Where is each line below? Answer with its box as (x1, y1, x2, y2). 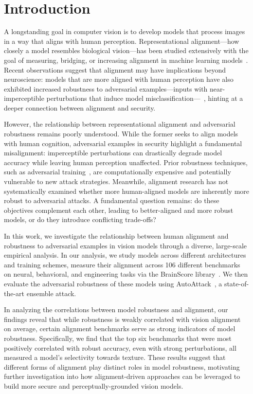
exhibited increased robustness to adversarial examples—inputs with (4, 83, 208, 94)
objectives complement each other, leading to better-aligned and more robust (4, 205, 234, 215)
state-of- (224, 278, 249, 288)
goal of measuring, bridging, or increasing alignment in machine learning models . (4, 55, 248, 65)
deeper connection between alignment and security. (4, 102, 156, 113)
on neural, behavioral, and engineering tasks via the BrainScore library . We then (4, 269, 248, 279)
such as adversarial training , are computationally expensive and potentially (4, 167, 231, 177)
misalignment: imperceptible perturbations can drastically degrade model (4, 148, 222, 158)
